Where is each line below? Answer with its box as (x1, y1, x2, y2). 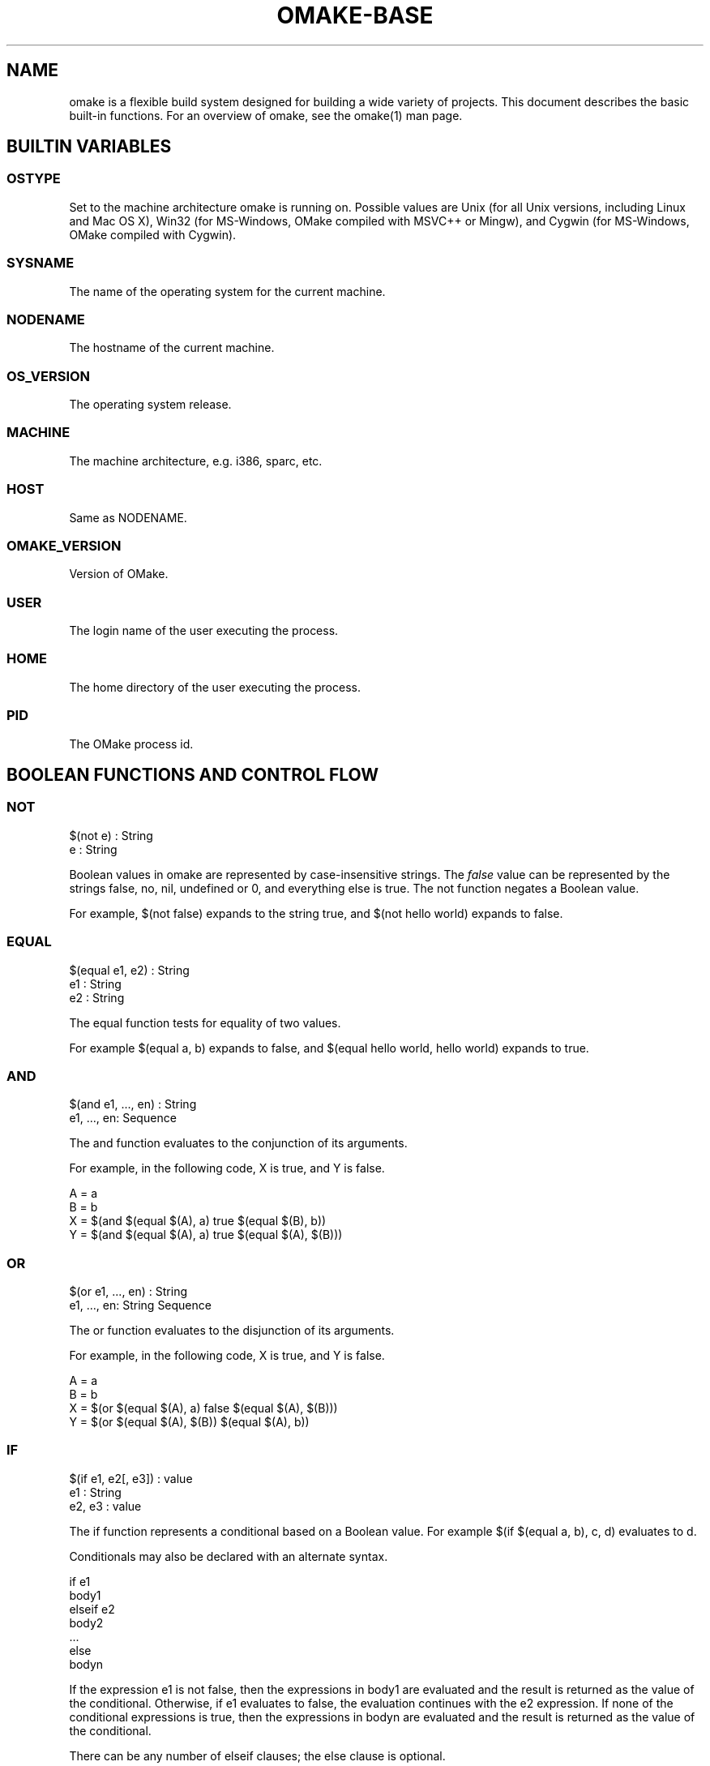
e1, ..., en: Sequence (69, 1111, 177, 1125)
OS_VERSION (6, 367, 91, 384)
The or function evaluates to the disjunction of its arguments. (69, 1323, 395, 1338)
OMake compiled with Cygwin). (69, 227, 237, 242)
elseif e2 (69, 1601, 115, 1616)
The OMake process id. (69, 736, 194, 751)
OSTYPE (6, 170, 61, 187)
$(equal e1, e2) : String (69, 962, 190, 977)
